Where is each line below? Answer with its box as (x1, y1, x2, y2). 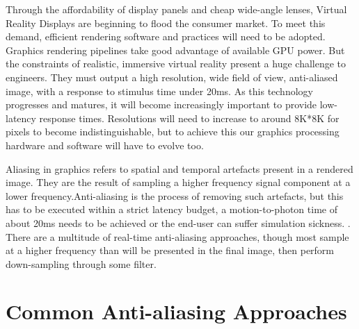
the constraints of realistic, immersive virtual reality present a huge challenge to (6, 56, 346, 71)
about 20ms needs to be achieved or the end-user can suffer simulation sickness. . (6, 215, 351, 230)
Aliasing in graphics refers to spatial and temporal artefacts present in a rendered (6, 161, 353, 176)
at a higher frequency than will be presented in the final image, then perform (6, 243, 335, 258)
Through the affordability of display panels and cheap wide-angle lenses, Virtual (6, 2, 347, 16)
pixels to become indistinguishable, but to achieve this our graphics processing (6, 124, 340, 139)
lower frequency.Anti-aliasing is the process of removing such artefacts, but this (6, 188, 344, 203)
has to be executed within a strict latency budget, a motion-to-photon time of (6, 202, 337, 217)
